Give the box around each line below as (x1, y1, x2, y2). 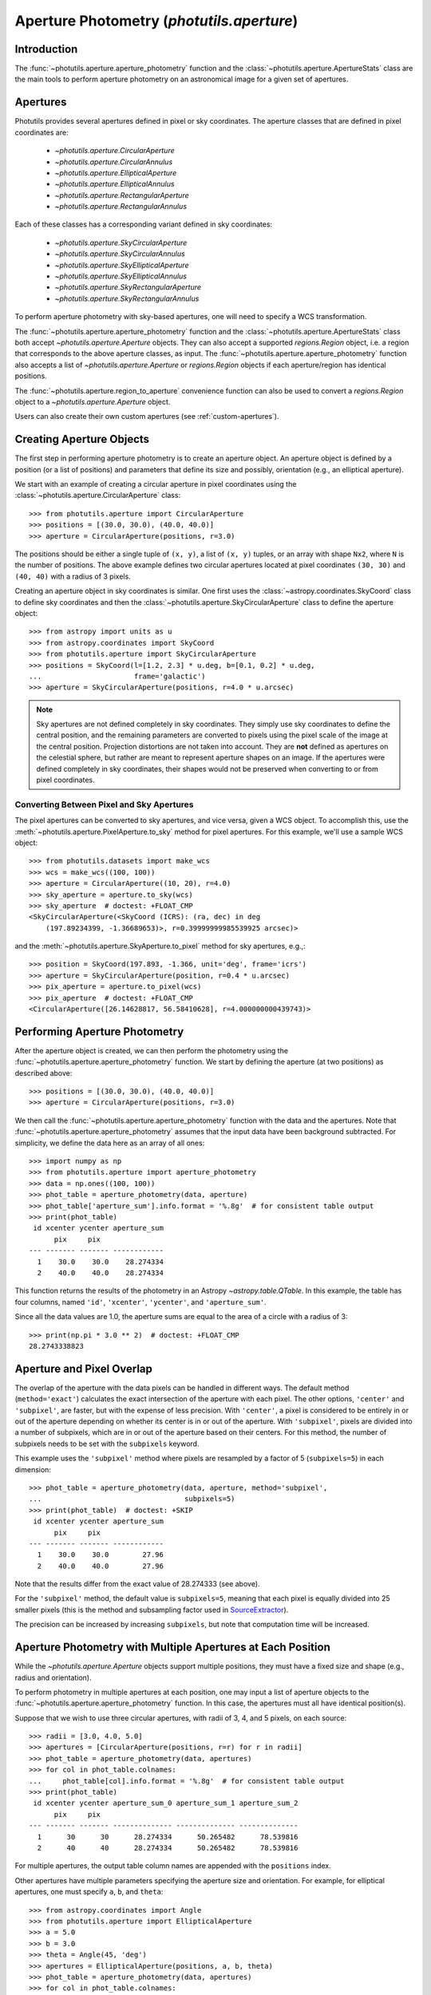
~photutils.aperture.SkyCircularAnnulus (54, 249, 185, 259)
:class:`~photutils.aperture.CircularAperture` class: (14, 491, 181, 500)
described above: (14, 1068, 73, 1077)
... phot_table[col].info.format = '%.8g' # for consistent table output (29, 1776, 345, 1785)
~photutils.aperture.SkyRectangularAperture (54, 282, 202, 292)
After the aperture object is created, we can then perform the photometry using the (14, 1045, 289, 1055)
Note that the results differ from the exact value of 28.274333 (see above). (14, 1579, 260, 1589)
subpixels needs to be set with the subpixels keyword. (14, 1439, 200, 1448)
